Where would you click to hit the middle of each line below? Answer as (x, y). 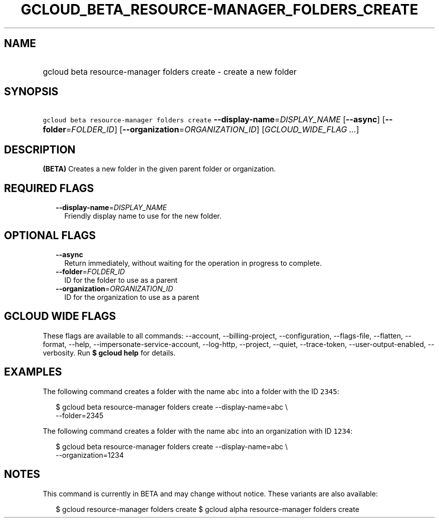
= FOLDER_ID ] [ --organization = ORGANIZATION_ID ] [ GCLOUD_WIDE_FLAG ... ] (212, 130)
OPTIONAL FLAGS (50, 235)
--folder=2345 (80, 415)
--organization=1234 (90, 455)
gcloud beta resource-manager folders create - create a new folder (170, 71)
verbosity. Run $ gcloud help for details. (109, 353)
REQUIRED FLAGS (49, 188)
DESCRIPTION (40, 149)
